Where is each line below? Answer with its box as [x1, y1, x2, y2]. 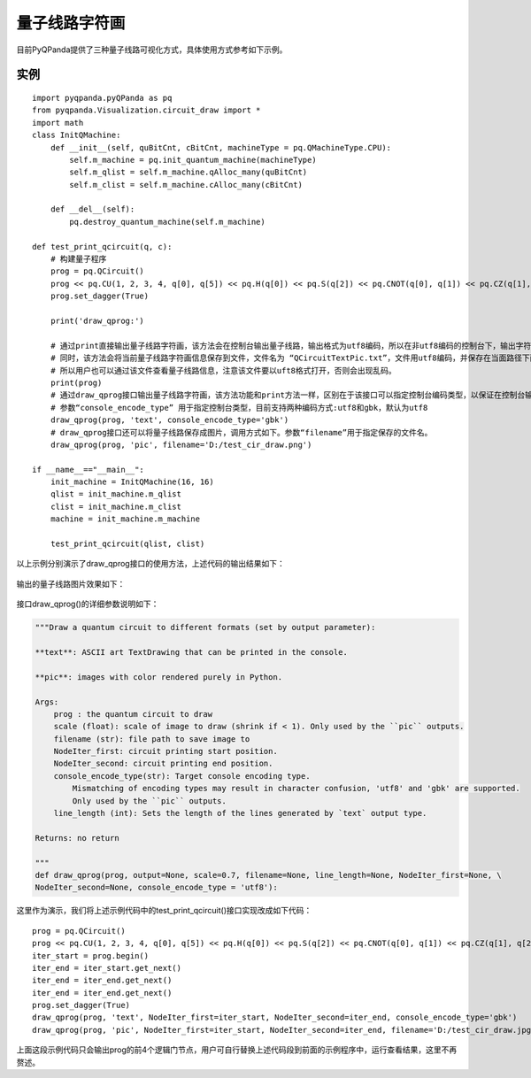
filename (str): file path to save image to [53, 734, 250, 743]
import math [32, 118, 84, 127]
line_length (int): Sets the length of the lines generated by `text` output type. [53, 808, 427, 819]
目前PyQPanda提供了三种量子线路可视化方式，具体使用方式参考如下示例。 [16, 44, 288, 55]
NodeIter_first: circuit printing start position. [53, 746, 278, 757]
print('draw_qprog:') [50, 315, 145, 326]
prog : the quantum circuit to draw [53, 709, 212, 719]
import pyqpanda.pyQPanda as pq [32, 93, 173, 103]
